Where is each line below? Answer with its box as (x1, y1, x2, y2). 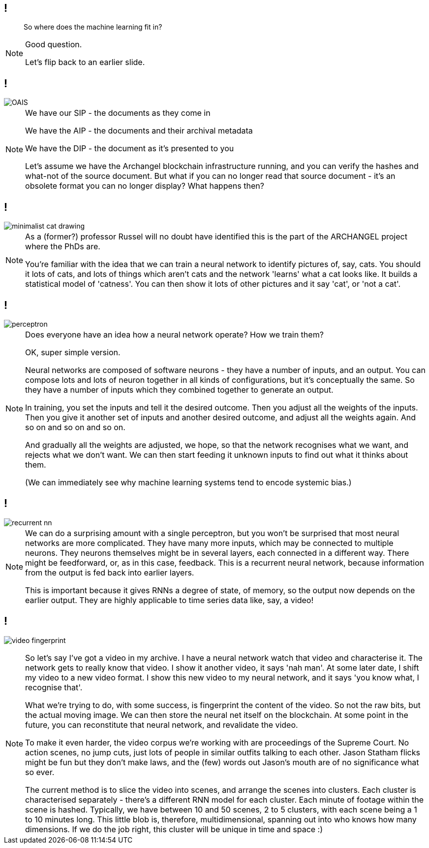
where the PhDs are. (25, 241, 100, 252)
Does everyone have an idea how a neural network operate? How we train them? (25, 329, 324, 339)
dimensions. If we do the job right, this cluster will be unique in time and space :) (25, 824, 323, 834)
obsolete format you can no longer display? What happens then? (25, 181, 264, 191)
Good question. (25, 39, 82, 50)
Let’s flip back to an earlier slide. (25, 57, 145, 68)
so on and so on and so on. (25, 422, 125, 432)
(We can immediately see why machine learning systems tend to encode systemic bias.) (25, 477, 352, 487)
